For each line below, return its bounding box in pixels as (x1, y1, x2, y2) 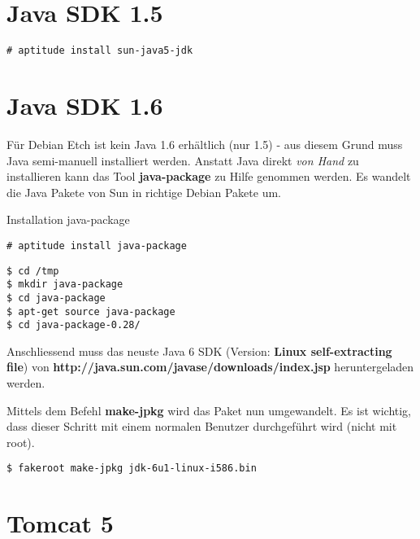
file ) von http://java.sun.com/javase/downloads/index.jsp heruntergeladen (6, 358, 414, 375)
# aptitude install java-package (6, 239, 187, 252)
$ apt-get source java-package (6, 305, 175, 318)
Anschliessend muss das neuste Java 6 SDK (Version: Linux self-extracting (6, 342, 392, 359)
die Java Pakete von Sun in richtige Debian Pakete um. (6, 183, 281, 200)
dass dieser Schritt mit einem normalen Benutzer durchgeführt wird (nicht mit (6, 418, 397, 435)
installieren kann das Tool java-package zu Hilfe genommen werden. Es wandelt (6, 168, 411, 185)
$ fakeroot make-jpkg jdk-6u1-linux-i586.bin (6, 462, 257, 475)
